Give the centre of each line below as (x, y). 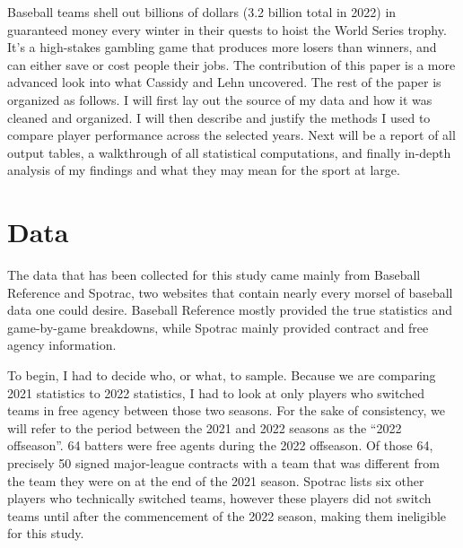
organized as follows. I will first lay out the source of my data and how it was (220, 99)
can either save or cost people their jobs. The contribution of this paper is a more (231, 64)
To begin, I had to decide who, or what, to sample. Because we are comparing (222, 375)
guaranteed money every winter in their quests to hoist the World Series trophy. (227, 29)
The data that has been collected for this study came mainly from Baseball (214, 275)
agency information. (62, 345)
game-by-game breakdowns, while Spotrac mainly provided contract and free (218, 327)
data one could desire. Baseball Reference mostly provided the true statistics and (230, 310)
